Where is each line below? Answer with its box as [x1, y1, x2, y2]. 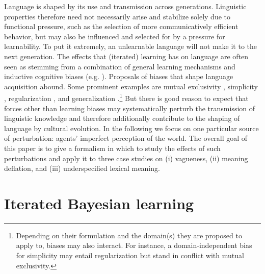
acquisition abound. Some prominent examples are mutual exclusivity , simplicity [4, 81, 258, 91]
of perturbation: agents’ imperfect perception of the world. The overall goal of [4, 133, 248, 143]
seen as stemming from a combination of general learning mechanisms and [4, 61, 235, 71]
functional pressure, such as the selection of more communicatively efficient [4, 21, 238, 32]
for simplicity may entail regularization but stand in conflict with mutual [16, 250, 244, 261]
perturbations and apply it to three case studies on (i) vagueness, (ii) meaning [4, 153, 248, 163]
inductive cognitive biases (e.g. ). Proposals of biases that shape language [4, 71, 233, 82]
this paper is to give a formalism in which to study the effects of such [4, 142, 221, 153]
